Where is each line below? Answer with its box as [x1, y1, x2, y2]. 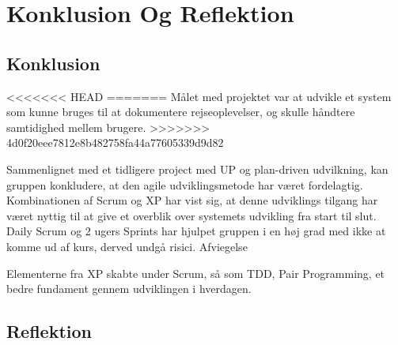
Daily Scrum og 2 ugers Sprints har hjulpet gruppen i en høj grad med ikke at [6, 223, 386, 239]
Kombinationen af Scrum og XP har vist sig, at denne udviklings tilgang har [6, 192, 378, 208]
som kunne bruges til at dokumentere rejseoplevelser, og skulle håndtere [6, 103, 355, 120]
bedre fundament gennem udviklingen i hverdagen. [6, 280, 252, 297]
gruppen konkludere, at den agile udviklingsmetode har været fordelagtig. [6, 176, 363, 193]
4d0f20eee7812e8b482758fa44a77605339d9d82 [6, 134, 224, 151]
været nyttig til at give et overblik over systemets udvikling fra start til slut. [6, 207, 377, 223]
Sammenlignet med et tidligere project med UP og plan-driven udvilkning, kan [6, 160, 389, 177]
